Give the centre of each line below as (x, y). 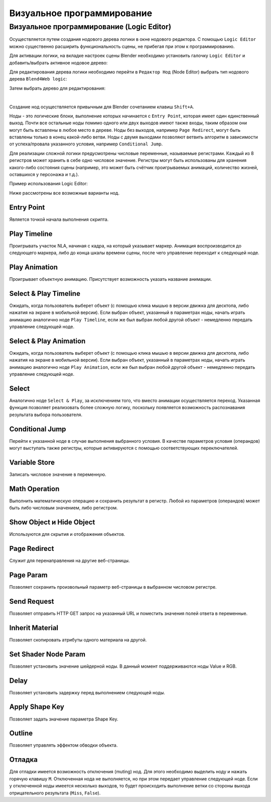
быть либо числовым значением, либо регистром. (63, 508)
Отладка (23, 760)
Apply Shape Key (37, 707)
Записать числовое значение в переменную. (58, 474)
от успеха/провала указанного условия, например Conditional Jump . (86, 144)
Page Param (28, 575)
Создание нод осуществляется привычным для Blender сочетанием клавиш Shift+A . (102, 107)
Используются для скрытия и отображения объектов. (67, 534)
